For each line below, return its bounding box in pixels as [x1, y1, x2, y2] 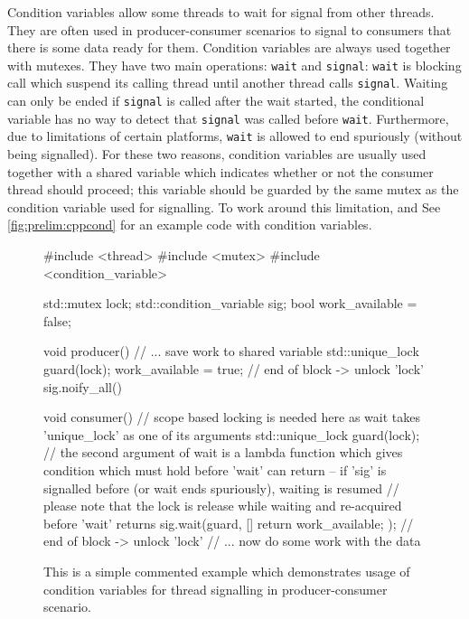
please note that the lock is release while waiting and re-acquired [43, 496, 402, 515]
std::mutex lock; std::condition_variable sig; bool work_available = [43, 294, 417, 313]
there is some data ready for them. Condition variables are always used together [7, 38, 451, 57]
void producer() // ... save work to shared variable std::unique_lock [43, 342, 419, 361]
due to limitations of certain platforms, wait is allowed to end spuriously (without [7, 127, 463, 145]
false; [43, 311, 71, 330]
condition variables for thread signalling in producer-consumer [43, 579, 388, 598]
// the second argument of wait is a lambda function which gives [43, 443, 403, 462]
